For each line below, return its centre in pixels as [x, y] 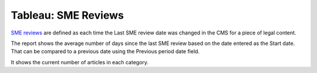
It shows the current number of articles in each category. [80, 62]
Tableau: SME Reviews [68, 15]
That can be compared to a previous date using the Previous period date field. [105, 51]
